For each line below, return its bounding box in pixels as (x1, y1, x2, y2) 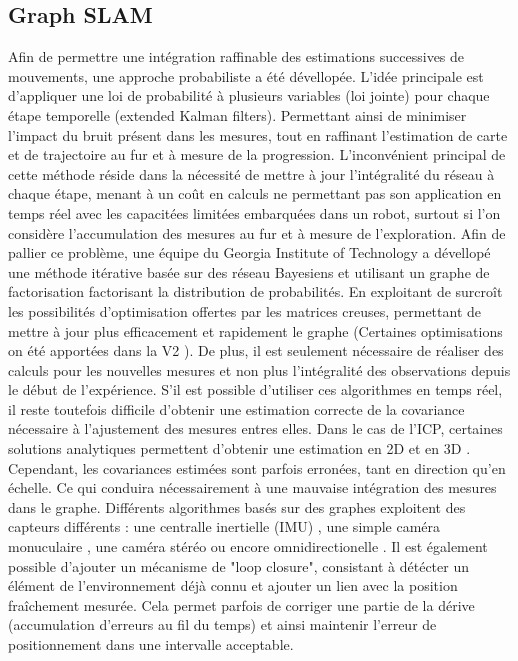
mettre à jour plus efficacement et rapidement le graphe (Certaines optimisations (8, 320, 503, 341)
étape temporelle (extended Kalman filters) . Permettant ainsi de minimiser (8, 104, 467, 125)
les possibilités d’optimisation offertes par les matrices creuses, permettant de (8, 300, 482, 321)
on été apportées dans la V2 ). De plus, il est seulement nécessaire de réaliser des (8, 340, 504, 361)
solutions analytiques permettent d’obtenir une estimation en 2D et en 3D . (8, 438, 471, 459)
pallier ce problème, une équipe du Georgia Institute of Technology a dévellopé (8, 242, 491, 263)
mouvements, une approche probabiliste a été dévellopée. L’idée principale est (8, 65, 484, 86)
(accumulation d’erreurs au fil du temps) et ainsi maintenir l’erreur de (8, 614, 437, 635)
